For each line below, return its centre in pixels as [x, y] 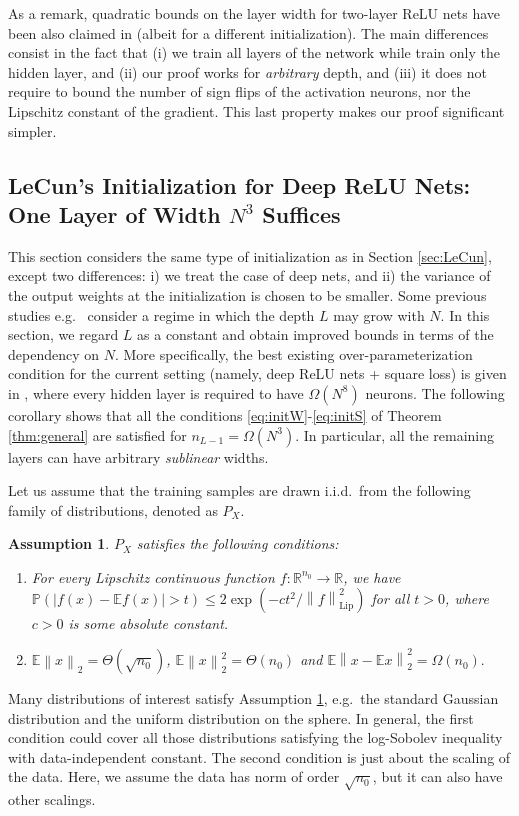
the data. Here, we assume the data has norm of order [174, 776]
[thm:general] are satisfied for [97, 434]
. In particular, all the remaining [395, 434]
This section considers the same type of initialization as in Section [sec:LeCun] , [250, 255]
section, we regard [63, 334]
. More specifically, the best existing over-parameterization [293, 353]
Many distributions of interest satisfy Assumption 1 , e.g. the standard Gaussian [253, 698]
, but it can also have [437, 776]
